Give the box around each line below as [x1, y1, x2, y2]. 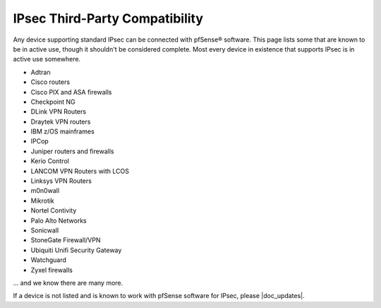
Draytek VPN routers [30, 117, 91, 126]
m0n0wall [30, 186, 60, 195]
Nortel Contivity [30, 206, 77, 215]
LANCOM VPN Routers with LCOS [30, 167, 130, 175]
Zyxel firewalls [30, 266, 73, 274]
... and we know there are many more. [13, 278, 123, 287]
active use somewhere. [13, 55, 81, 64]
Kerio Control [30, 157, 70, 165]
